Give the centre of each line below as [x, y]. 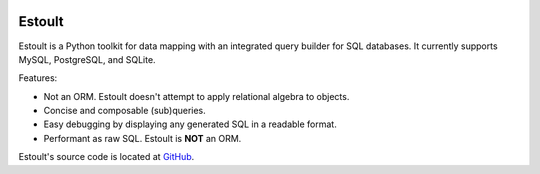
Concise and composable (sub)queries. [125, 111]
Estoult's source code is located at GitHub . [106, 157]
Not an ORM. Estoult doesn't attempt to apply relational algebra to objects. [196, 96]
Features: [38, 78]
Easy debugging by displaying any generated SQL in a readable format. [190, 124]
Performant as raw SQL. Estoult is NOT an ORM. [142, 138]
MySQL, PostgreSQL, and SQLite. [87, 59]
